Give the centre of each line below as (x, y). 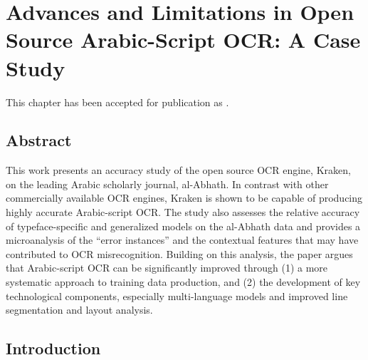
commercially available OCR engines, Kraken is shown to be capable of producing (184, 198)
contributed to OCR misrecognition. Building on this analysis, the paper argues (179, 253)
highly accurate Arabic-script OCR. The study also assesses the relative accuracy (183, 212)
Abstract (39, 140)
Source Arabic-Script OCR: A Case (183, 40)
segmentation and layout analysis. (79, 310)
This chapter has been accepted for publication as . (117, 102)
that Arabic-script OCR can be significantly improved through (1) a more (167, 268)
